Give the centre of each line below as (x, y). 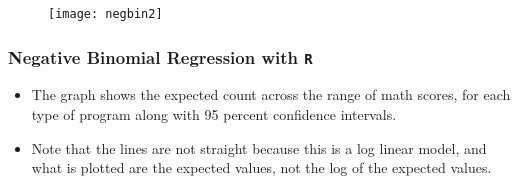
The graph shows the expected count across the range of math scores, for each (271, 94)
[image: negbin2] (105, 14)
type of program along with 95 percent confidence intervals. (214, 114)
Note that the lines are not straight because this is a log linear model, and (259, 147)
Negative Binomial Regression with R (160, 56)
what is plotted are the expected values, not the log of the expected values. (261, 167)
